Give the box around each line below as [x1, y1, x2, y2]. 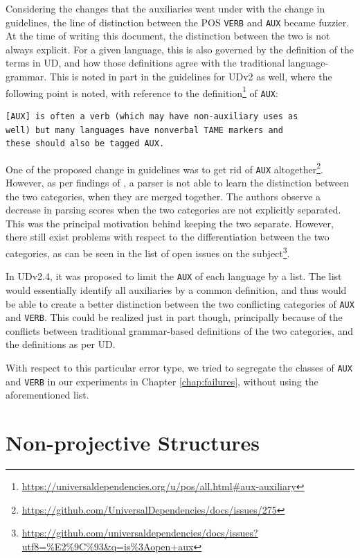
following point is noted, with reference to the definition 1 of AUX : [6, 83, 278, 100]
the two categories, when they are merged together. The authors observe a [6, 189, 321, 203]
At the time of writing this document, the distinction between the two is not [6, 28, 330, 43]
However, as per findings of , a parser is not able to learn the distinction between [6, 175, 350, 190]
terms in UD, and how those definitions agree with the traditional [6, 55, 285, 70]
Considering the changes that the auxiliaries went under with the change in [6, 1, 325, 15]
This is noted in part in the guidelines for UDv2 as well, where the [49, 69, 332, 84]
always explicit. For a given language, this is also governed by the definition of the [6, 42, 354, 56]
